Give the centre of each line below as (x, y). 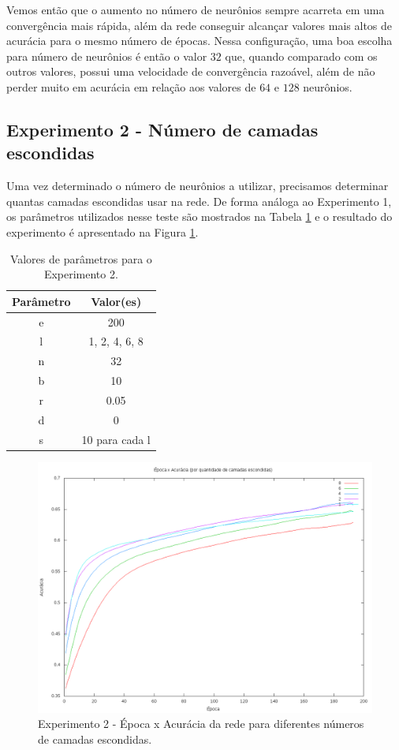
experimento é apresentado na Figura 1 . (103, 231)
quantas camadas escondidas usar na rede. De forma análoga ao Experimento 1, (199, 201)
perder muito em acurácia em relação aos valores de (131, 86)
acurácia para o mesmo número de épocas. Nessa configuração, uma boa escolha (199, 41)
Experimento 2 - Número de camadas (162, 129)
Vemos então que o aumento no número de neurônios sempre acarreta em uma (196, 9)
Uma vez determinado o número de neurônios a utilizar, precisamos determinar (198, 186)
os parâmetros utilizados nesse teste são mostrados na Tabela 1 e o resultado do (199, 216)
